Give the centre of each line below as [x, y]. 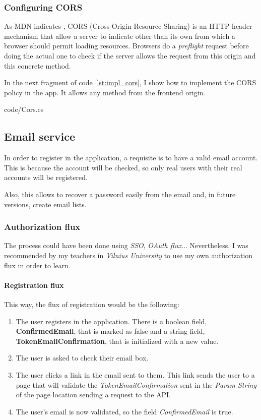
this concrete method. [38, 65]
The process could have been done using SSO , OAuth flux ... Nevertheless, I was [126, 245]
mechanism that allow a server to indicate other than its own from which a [120, 36]
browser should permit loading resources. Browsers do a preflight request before [126, 46]
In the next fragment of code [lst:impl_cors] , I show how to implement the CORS [130, 82]
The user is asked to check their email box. [82, 358]
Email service [40, 136]
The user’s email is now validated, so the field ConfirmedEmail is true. [124, 411]
